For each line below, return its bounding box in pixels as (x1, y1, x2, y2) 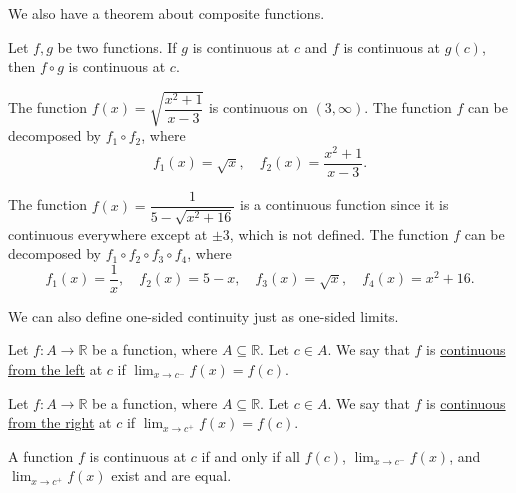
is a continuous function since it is (240, 194, 449, 215)
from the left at (8, 358, 103, 379)
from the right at (8, 412, 112, 433)
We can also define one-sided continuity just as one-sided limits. (8, 305, 399, 326)
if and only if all (201, 445, 300, 466)
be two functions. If (57, 36, 177, 57)
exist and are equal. (111, 465, 232, 486)
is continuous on (208, 97, 308, 118)
